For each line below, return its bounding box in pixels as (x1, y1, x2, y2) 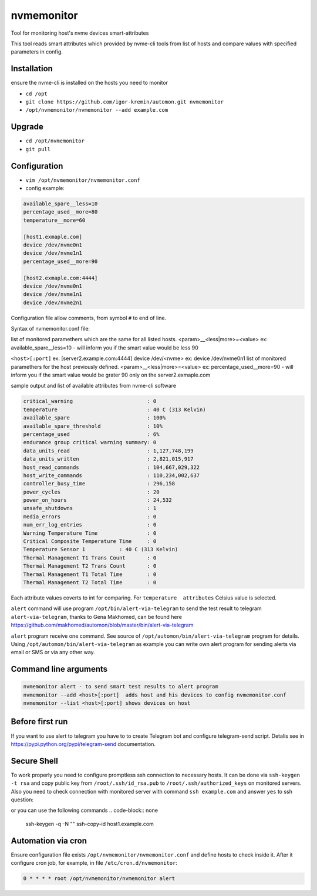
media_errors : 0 (23, 513, 157, 520)
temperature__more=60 (23, 216, 86, 224)
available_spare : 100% (23, 415, 166, 421)
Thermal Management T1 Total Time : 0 (23, 571, 157, 578)
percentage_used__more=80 (23, 209, 98, 215)
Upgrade (11, 122, 44, 132)
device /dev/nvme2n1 (23, 299, 82, 306)
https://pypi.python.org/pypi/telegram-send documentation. (11, 740, 156, 747)
